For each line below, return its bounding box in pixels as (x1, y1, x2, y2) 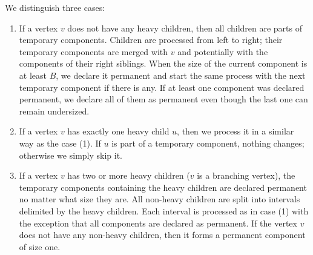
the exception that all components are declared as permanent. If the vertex (19, 216, 297, 229)
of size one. (19, 240, 61, 253)
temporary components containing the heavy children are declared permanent (19, 180, 307, 193)
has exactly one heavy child (67, 125, 170, 137)
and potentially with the (177, 45, 268, 58)
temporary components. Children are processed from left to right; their (19, 33, 283, 46)
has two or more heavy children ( (67, 169, 190, 182)
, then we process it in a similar (177, 125, 294, 137)
